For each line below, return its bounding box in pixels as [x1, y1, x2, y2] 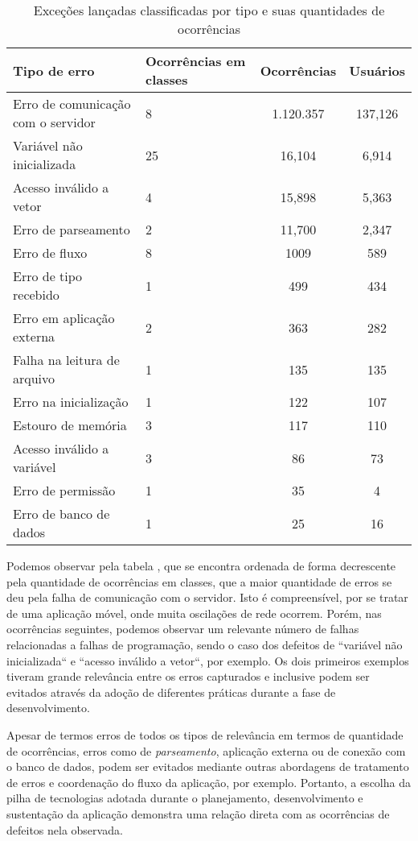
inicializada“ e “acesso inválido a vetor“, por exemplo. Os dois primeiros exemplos [6, 652, 409, 669]
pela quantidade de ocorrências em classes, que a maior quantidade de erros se [6, 573, 392, 590]
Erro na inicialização [13, 392, 129, 411]
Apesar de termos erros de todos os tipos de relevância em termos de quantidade [6, 726, 404, 743]
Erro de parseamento [13, 220, 130, 238]
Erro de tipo [13, 267, 83, 285]
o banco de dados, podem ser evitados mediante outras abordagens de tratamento [6, 758, 409, 775]
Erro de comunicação [13, 94, 131, 113]
